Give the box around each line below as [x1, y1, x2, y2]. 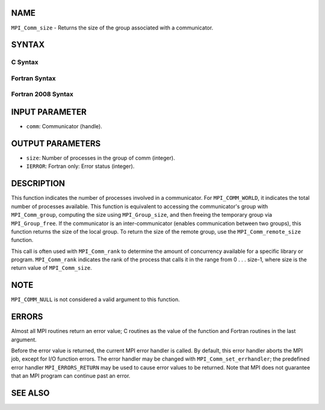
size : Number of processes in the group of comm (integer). [26, 154, 175, 162]
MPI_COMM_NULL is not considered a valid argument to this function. [11, 296, 180, 303]
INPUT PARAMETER [11, 107, 87, 117]
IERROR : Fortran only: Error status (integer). [26, 163, 135, 170]
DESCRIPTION [11, 178, 66, 189]
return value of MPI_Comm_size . [11, 264, 93, 272]
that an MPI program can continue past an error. [11, 372, 131, 379]
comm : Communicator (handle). [26, 123, 102, 130]
